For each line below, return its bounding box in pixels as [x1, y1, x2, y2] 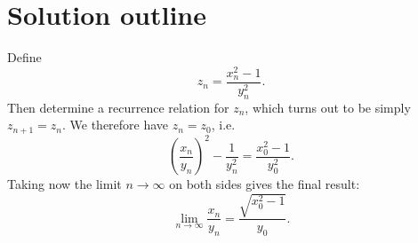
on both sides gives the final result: [169, 175, 360, 193]
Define [7, 48, 42, 67]
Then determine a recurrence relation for [7, 98, 229, 116]
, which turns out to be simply [245, 98, 411, 116]
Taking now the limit [7, 175, 122, 193]
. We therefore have [62, 115, 169, 134]
